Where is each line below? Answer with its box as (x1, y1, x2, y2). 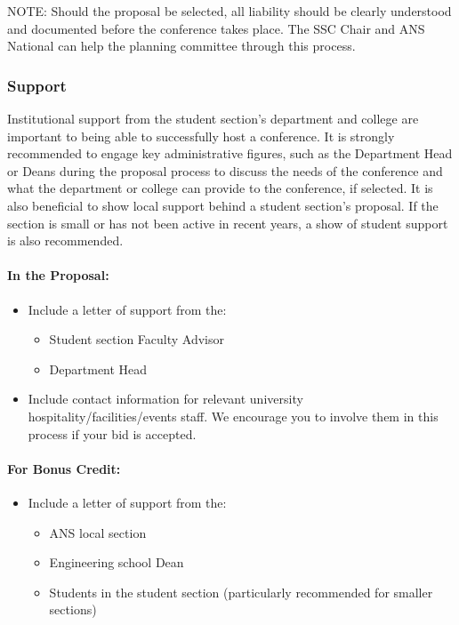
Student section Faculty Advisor (49, 330, 224, 349)
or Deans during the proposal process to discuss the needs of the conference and (7, 161, 443, 180)
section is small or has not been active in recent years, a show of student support (7, 213, 448, 232)
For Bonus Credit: (7, 459, 121, 477)
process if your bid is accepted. (28, 424, 197, 443)
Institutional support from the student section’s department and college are (7, 109, 419, 127)
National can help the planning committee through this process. (7, 36, 356, 55)
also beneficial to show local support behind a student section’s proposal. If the (7, 196, 439, 214)
